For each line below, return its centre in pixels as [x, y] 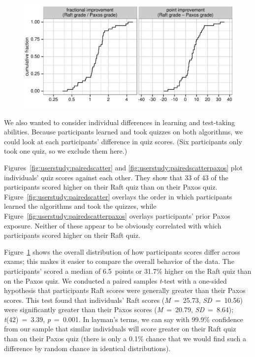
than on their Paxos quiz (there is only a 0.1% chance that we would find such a [125, 339]
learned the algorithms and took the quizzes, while [80, 206]
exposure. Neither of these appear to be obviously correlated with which [113, 225]
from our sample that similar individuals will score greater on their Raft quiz [120, 329]
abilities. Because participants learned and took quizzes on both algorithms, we [123, 132]
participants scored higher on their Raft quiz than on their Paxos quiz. [111, 187]
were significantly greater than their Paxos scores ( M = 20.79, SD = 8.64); [119, 309]
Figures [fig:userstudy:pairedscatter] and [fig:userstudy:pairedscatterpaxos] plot [123, 167]
